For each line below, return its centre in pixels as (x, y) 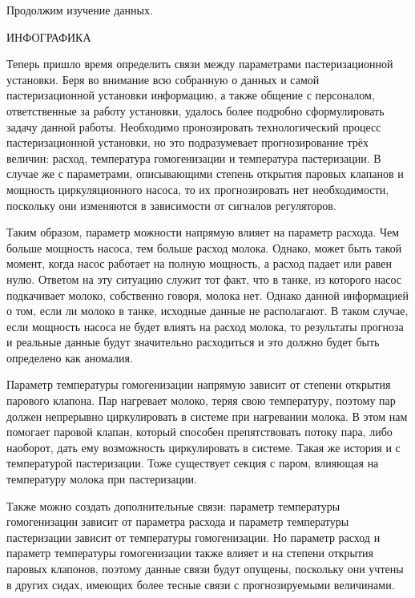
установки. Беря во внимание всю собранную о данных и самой (163, 79)
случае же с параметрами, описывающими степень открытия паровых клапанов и (205, 174)
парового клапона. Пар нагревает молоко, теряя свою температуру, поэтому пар (201, 400)
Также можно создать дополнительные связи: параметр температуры (173, 505)
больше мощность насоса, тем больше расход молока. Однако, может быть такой (204, 247)
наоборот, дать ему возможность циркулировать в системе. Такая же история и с (203, 447)
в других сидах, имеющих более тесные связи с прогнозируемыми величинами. (201, 584)
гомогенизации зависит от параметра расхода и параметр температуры (178, 521)
